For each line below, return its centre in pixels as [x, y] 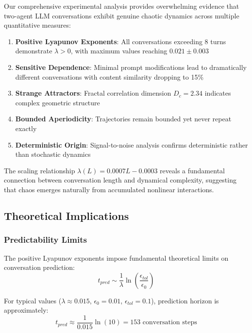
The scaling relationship [40, 170]
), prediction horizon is [185, 300]
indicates [218, 93]
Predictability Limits [45, 240]
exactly [26, 128]
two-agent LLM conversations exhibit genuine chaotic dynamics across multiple [122, 15]
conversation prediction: [40, 267]
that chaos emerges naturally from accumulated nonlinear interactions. [109, 189]
